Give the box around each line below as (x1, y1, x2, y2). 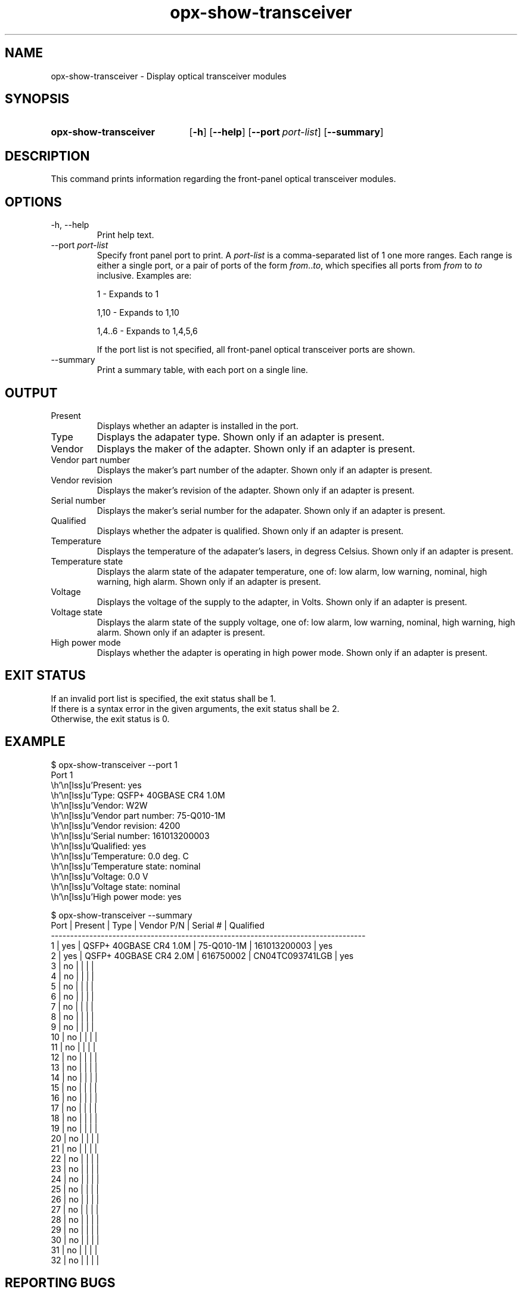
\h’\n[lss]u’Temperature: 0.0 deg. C (51, 850, 189, 861)
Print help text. (97, 230, 154, 240)
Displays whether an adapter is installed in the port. (97, 420, 299, 431)
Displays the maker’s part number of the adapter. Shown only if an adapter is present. (97, 464, 433, 475)
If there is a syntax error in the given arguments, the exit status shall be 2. (51, 703, 340, 714)
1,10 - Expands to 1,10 (97, 307, 179, 318)
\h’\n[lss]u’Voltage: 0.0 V (51, 871, 148, 881)
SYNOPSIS (5, 91, 70, 107)
